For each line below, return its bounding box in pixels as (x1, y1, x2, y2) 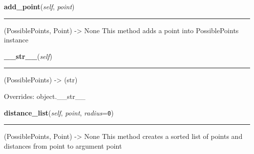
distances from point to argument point (4, 140, 122, 151)
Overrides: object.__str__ (4, 91, 85, 101)
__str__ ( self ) (4, 51, 52, 61)
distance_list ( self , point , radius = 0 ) (4, 107, 114, 117)
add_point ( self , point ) (4, 1, 75, 11)
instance (4, 35, 28, 45)
